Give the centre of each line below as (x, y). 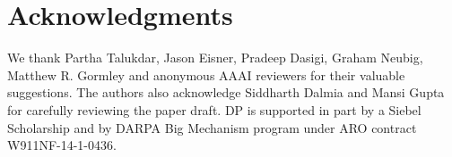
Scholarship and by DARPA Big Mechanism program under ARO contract (212, 127)
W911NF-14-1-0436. (62, 145)
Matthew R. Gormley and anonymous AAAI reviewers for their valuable (206, 74)
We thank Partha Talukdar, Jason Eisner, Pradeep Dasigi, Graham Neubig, (215, 58)
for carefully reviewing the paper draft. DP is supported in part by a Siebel (214, 109)
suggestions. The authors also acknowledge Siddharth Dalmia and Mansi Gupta (226, 92)
